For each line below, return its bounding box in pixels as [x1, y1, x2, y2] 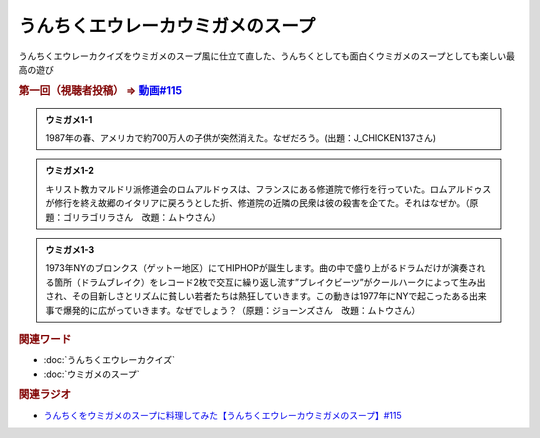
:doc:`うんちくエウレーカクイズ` [43, 354, 175, 366]
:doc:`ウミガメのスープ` [43, 368, 140, 380]
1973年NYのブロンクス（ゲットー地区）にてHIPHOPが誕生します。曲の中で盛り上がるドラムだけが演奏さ [45, 262, 477, 274]
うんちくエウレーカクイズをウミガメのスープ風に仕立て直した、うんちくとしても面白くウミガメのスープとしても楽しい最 [18, 50, 515, 62]
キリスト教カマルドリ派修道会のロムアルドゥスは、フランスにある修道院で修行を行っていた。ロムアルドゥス [45, 183, 492, 195]
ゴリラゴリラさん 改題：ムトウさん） [62, 211, 221, 223]
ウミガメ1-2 [45, 165, 95, 177]
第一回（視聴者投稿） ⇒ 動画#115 [18, 83, 183, 97]
